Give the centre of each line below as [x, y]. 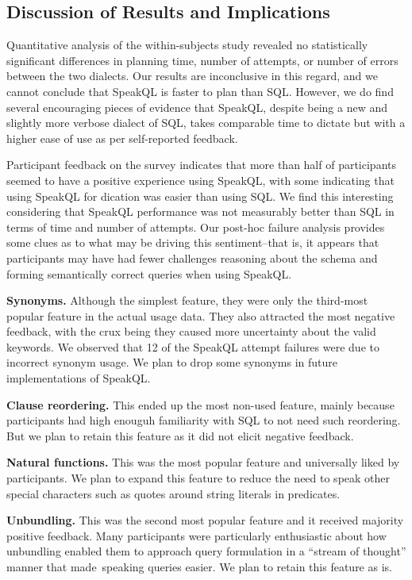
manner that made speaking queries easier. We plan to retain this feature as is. [199, 567]
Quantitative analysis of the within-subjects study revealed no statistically [187, 45]
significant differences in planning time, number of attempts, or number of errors [202, 60]
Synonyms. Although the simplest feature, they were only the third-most [187, 300]
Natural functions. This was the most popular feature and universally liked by [203, 462]
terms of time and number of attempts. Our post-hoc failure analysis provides [196, 227]
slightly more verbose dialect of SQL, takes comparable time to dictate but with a [206, 123]
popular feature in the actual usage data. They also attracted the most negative [201, 315]
